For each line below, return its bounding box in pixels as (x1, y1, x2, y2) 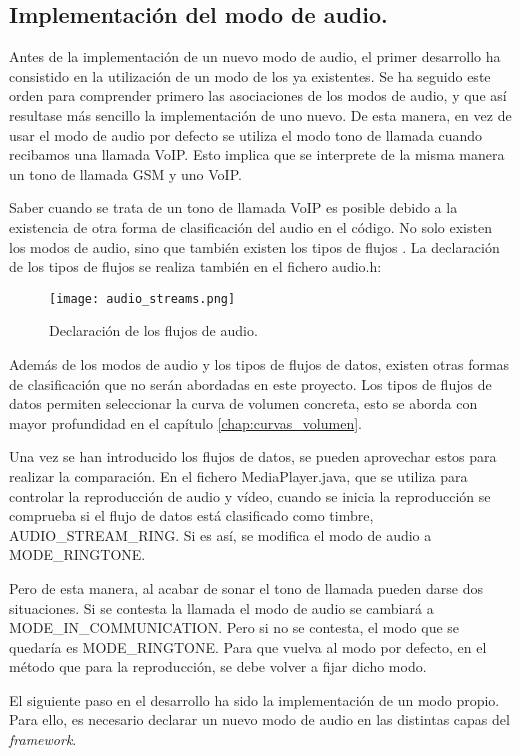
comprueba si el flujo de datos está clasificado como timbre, (9, 505, 374, 526)
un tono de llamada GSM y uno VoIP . (9, 163, 242, 184)
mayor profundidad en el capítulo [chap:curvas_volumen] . (9, 412, 362, 433)
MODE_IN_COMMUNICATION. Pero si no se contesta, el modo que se (9, 617, 460, 638)
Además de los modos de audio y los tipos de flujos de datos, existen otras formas (9, 353, 510, 374)
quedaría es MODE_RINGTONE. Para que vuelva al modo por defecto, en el (9, 636, 487, 657)
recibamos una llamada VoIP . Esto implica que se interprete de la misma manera (9, 144, 505, 165)
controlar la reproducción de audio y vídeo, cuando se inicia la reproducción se (9, 485, 491, 506)
